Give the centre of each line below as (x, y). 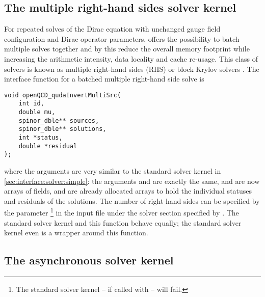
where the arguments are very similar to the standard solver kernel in (113, 171)
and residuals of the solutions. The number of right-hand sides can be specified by (132, 200)
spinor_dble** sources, (59, 120)
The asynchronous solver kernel (89, 260)
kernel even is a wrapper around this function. (76, 233)
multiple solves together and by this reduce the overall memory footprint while (127, 49)
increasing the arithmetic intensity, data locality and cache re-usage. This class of (131, 58)
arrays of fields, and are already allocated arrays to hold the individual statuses (128, 191)
